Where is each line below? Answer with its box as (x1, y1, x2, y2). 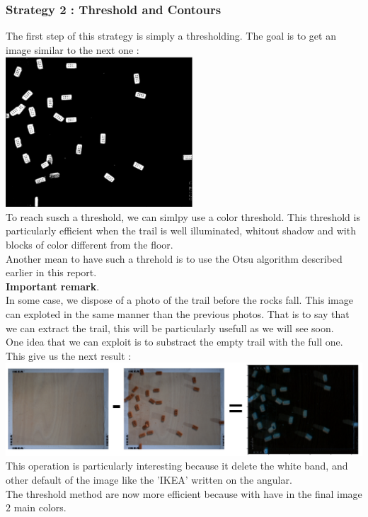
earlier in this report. (6, 265, 97, 280)
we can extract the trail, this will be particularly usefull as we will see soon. (6, 320, 334, 335)
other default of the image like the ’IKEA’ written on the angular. (6, 472, 292, 487)
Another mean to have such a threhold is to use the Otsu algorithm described (6, 251, 343, 266)
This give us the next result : (6, 348, 132, 363)
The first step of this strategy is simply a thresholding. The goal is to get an (6, 28, 336, 43)
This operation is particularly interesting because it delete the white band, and (6, 458, 348, 473)
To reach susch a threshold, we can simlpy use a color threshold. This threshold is (6, 209, 360, 224)
